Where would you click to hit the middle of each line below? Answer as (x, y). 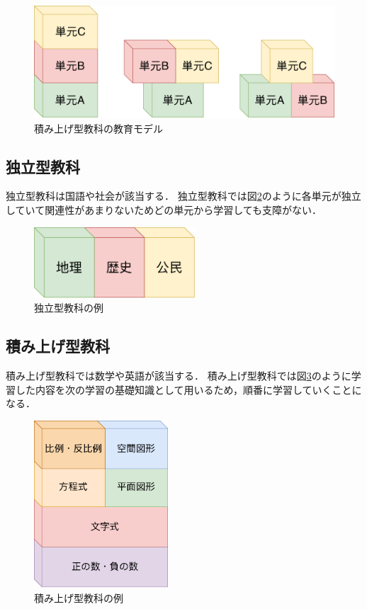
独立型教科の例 (69, 308)
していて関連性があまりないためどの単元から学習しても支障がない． (164, 209)
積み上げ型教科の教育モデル (98, 128)
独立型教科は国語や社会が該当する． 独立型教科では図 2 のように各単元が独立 (183, 196)
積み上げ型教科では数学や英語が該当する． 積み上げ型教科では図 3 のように (179, 376)
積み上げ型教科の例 (79, 598)
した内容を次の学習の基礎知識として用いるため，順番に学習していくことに (188, 389)
